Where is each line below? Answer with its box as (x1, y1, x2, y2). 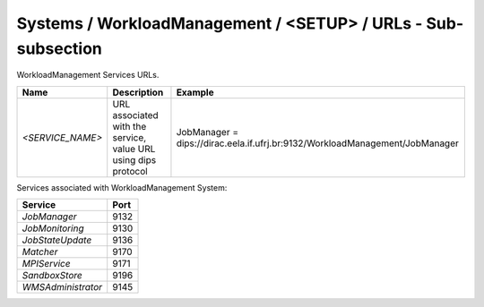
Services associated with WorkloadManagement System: (16, 182, 228, 192)
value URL (112, 142, 156, 155)
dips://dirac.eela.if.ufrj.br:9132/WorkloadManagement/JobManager (176, 137, 459, 149)
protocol (112, 165, 148, 177)
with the (112, 120, 147, 132)
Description (112, 86, 164, 98)
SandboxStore (22, 269, 82, 282)
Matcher (22, 246, 58, 259)
